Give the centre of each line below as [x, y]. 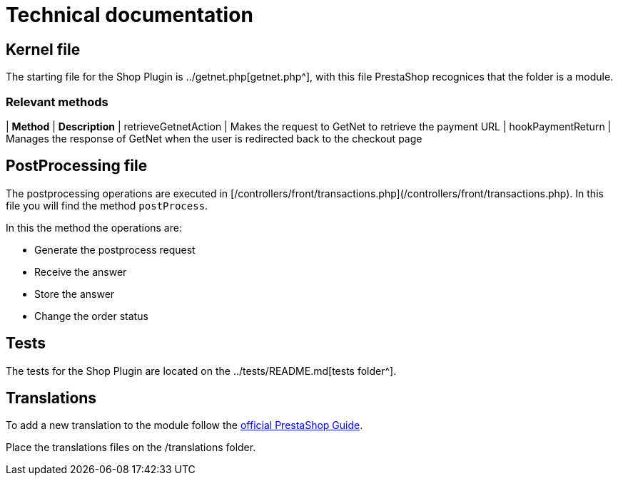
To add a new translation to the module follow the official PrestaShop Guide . [184, 425]
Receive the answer [81, 271]
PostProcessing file [77, 166]
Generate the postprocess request [115, 249]
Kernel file [43, 49]
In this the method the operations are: [94, 227]
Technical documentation [130, 15]
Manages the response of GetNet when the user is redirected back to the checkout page [214, 138]
